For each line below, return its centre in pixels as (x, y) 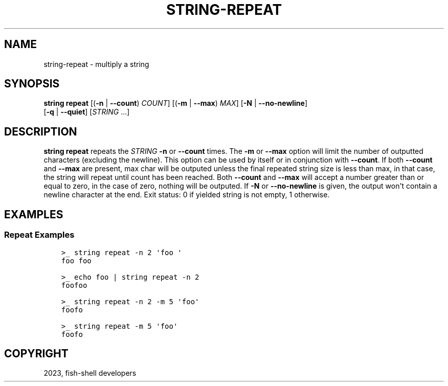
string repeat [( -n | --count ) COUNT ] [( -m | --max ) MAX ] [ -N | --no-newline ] (176, 103)
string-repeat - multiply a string (96, 64)
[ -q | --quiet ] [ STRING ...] (87, 112)
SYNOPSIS (32, 84)
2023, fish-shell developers (90, 373)
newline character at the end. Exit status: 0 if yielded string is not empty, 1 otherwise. (187, 195)
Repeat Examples (39, 235)
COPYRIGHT (36, 353)
